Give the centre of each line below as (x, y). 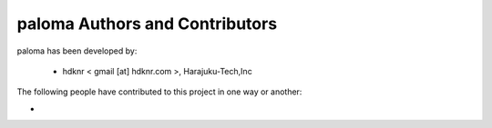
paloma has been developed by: (77, 51)
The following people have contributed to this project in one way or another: (159, 92)
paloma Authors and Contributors (147, 24)
